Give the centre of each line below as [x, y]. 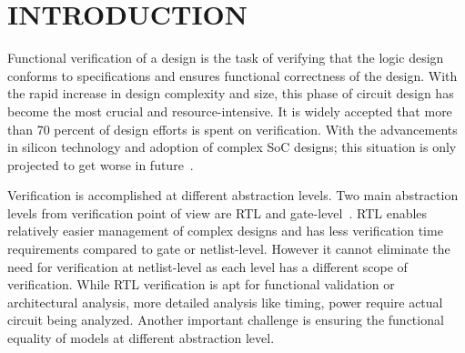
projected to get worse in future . [101, 164]
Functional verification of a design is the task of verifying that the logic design [226, 58]
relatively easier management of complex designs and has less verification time [225, 231]
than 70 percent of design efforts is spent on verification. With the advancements [232, 129]
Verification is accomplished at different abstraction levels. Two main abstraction [233, 195]
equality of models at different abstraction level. [141, 338]
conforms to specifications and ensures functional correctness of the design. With [232, 75]
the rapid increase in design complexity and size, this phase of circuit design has [231, 93]
